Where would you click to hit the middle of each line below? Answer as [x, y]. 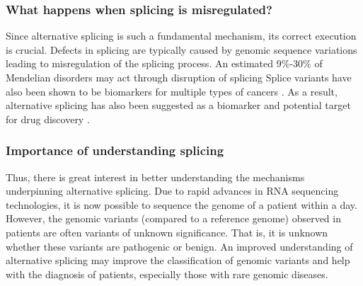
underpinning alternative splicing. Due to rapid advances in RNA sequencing [172, 191]
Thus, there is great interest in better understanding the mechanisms [155, 177]
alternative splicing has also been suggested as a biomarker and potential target [178, 105]
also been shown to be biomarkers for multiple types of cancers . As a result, [172, 91]
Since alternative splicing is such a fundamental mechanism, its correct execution [181, 36]
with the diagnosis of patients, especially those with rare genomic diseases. [167, 274]
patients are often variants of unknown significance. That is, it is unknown [167, 232]
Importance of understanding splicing [115, 150]
